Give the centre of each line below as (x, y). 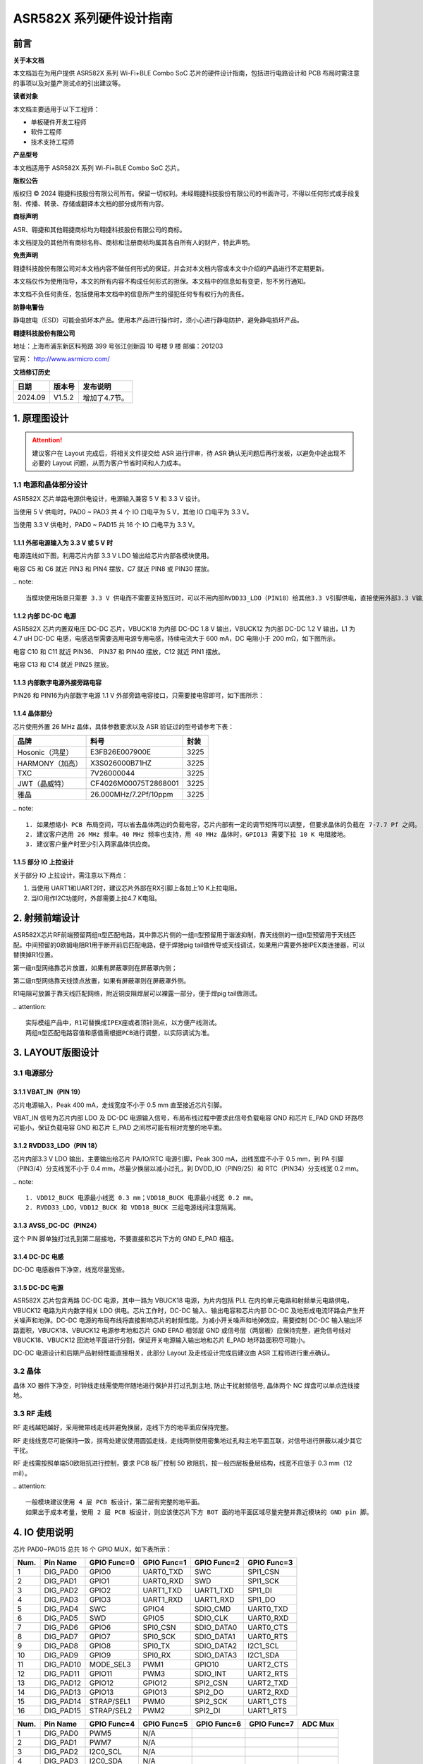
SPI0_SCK (159, 1637)
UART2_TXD (268, 1683)
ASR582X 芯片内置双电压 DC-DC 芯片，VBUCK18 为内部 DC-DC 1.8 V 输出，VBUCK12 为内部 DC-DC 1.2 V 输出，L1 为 (184, 629)
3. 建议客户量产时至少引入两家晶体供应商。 (90, 844)
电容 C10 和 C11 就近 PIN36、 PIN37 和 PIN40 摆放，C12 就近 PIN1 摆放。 (119, 651)
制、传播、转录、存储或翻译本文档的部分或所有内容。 (90, 203)
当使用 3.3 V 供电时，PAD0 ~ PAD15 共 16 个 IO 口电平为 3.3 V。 (106, 524)
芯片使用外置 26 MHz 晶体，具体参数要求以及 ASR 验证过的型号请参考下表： (124, 726)
